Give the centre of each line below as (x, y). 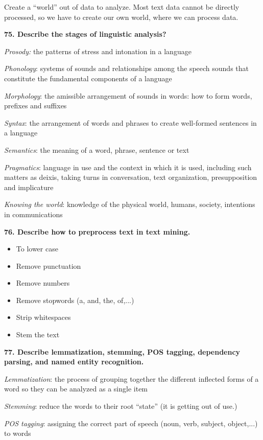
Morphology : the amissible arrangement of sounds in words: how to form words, (128, 95)
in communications (33, 214)
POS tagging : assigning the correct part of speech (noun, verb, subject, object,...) (131, 423)
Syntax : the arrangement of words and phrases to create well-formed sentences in (130, 122)
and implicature (29, 187)
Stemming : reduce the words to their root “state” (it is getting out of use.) (121, 406)
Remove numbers (43, 283)
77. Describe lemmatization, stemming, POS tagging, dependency (122, 351)
